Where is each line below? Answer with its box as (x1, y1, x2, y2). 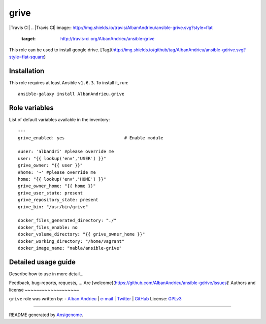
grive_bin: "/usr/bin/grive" (18, 204, 88, 209)
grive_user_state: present (18, 190, 83, 195)
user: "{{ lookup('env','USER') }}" (18, 156, 106, 161)
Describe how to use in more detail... (9, 271, 84, 277)
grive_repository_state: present (18, 197, 99, 203)
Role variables (9, 103, 54, 112)
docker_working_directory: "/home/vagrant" (18, 238, 125, 244)
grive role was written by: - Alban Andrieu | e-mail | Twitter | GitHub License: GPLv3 (9, 296, 182, 302)
